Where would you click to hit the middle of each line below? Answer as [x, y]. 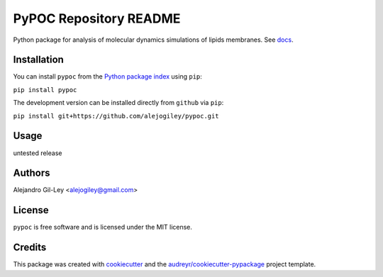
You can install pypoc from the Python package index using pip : [107, 77]
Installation [38, 60]
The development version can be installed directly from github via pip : [118, 103]
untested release [38, 153]
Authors [32, 173]
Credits [30, 248]
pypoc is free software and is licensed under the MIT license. [103, 227]
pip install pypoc [45, 90]
